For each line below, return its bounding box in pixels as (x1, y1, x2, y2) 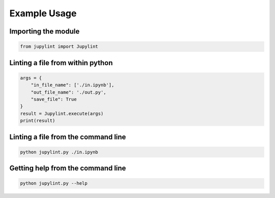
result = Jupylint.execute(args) (20, 110, 104, 117)
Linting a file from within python (9, 59, 113, 67)
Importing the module (9, 27, 80, 36)
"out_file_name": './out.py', (31, 89, 106, 95)
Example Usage (9, 8, 77, 19)
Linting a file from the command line (9, 132, 126, 141)
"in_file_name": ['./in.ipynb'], (31, 82, 115, 88)
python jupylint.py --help (20, 181, 88, 186)
